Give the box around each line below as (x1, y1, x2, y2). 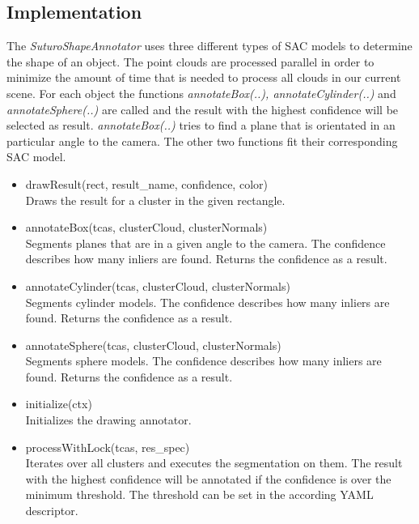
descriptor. (25, 502, 78, 519)
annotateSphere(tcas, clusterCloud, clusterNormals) (25, 336, 281, 353)
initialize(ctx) (25, 395, 92, 412)
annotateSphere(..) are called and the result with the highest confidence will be (6, 100, 399, 117)
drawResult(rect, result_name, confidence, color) (25, 175, 268, 192)
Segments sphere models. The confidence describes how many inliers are (25, 352, 382, 369)
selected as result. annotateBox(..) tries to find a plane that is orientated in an (6, 117, 396, 134)
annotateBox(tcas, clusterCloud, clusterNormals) (25, 219, 268, 236)
